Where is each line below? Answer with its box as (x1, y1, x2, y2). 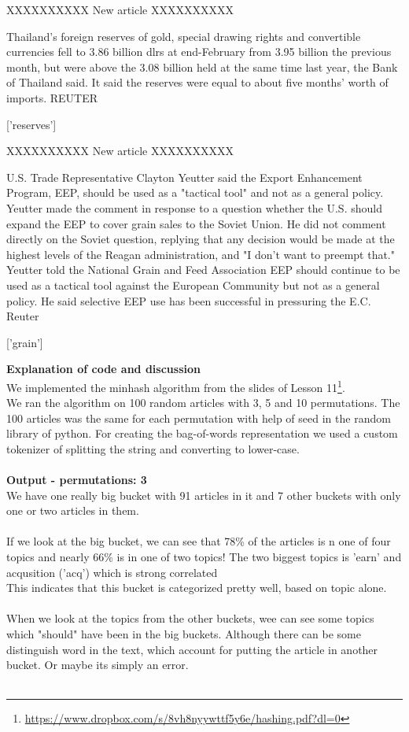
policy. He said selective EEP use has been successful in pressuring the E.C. (6, 292, 371, 309)
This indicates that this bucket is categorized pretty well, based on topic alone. (6, 579, 387, 596)
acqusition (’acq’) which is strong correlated (6, 564, 218, 580)
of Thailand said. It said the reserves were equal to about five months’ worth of (6, 74, 389, 91)
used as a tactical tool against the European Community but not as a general (6, 276, 380, 293)
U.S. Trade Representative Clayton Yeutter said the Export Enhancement (6, 168, 363, 185)
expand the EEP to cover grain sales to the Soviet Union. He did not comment (6, 215, 386, 231)
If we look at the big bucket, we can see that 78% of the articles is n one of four (6, 533, 391, 549)
